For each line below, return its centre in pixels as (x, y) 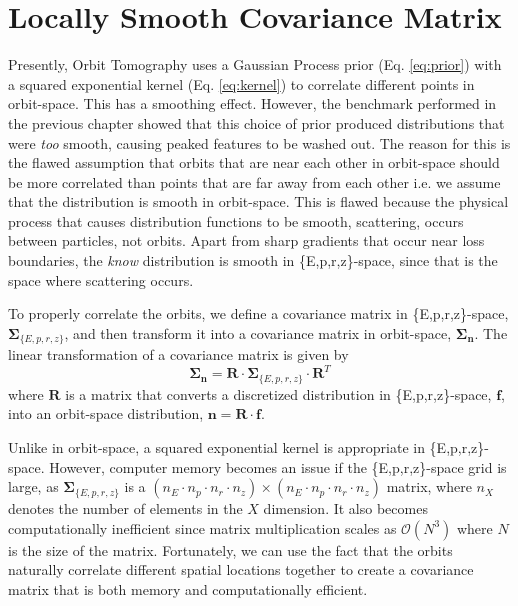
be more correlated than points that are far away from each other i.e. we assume (254, 181)
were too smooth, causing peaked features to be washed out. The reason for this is (259, 142)
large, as (33, 486)
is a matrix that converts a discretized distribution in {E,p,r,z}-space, (278, 393)
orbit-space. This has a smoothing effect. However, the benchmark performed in (252, 103)
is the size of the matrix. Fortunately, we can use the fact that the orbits (230, 549)
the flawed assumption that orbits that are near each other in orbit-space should (254, 162)
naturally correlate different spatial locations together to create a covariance (241, 569)
